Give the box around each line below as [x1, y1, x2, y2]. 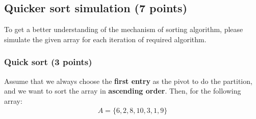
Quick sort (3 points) [4, 55, 92, 68]
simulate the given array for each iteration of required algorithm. [4, 34, 207, 44]
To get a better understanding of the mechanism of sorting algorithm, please [4, 24, 243, 35]
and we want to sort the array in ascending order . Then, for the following [4, 85, 241, 96]
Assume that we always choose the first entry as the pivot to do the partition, [4, 75, 252, 86]
